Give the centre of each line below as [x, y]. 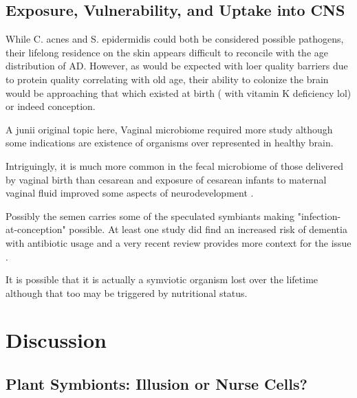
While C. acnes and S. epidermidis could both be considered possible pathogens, [175, 39]
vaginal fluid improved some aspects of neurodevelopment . [130, 193]
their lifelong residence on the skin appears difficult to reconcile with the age [167, 52]
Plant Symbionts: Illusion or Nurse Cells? [156, 384]
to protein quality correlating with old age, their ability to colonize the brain [167, 79]
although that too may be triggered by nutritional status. [127, 292]
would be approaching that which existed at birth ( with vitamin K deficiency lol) [178, 92]
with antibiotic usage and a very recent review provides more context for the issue [178, 242]
